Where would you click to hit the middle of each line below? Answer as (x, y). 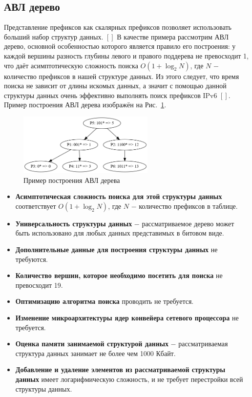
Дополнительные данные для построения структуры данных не (116, 249)
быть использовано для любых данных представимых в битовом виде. (120, 233)
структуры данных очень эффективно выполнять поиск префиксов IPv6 (111, 95)
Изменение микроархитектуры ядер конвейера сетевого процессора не (127, 317)
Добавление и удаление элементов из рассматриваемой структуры (120, 369)
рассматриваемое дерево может (188, 223)
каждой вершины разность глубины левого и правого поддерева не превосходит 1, (126, 55)
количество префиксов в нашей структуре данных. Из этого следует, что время (122, 76)
